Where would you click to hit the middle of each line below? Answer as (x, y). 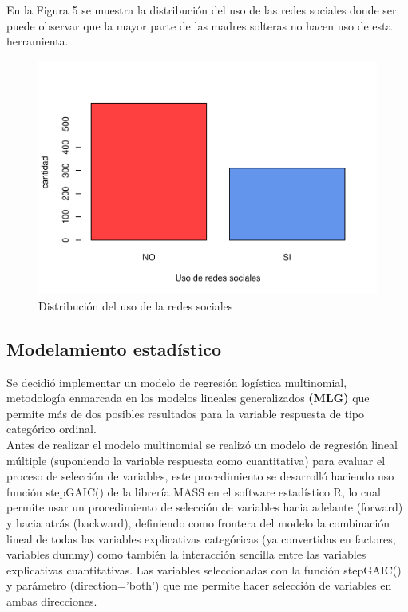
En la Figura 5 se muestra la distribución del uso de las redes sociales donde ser (202, 10)
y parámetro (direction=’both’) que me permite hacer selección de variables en (199, 585)
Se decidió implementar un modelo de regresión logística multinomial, (177, 382)
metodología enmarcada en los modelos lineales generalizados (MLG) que (188, 398)
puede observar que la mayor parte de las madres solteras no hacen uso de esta (199, 25)
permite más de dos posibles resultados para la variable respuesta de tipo (186, 413)
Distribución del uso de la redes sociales (136, 305)
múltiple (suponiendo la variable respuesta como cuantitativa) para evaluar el (196, 460)
